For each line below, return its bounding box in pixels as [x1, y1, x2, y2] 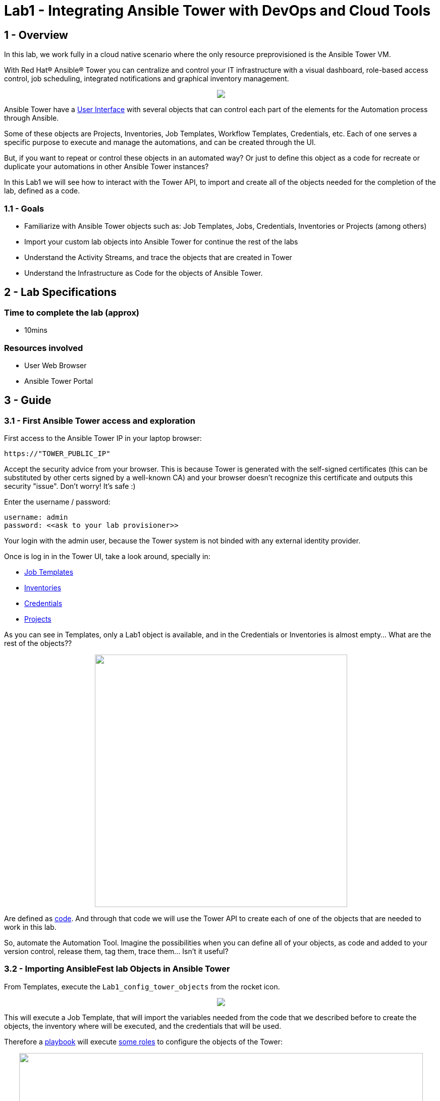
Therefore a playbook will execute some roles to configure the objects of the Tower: [4, 1037, 283, 1046]
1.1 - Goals [4, 203, 44, 214]
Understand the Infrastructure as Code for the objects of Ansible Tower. [24, 268, 263, 277]
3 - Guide [4, 394, 51, 407]
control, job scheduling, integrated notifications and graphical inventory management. [4, 74, 289, 83]
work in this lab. [4, 923, 57, 932]
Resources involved [4, 342, 83, 353]
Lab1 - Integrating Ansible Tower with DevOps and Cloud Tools [4, 2, 431, 19]
